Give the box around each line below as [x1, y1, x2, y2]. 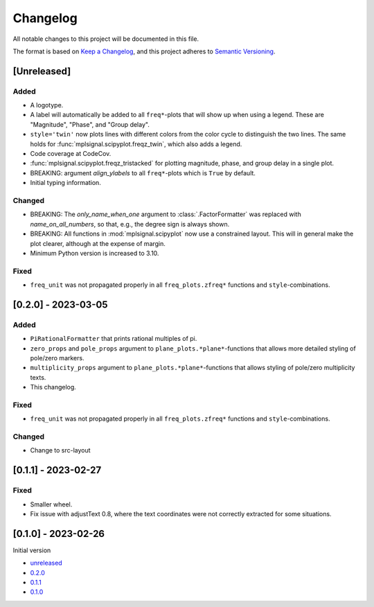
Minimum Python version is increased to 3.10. [30, 249, 159, 257]
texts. [30, 373, 46, 381]
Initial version [12, 546, 51, 554]
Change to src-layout [30, 446, 91, 455]
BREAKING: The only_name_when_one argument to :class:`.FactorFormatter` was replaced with [30, 210, 301, 218]
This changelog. [30, 383, 76, 392]
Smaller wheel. [30, 500, 73, 509]
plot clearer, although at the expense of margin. [30, 239, 166, 247]
